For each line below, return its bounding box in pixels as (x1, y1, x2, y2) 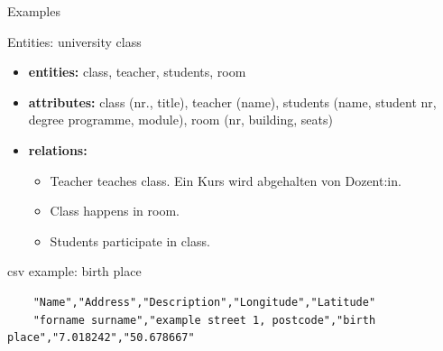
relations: (28, 140, 88, 159)
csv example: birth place (7, 262, 142, 281)
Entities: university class (7, 32, 142, 51)
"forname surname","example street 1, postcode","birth (32, 313, 376, 327)
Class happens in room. (50, 201, 180, 220)
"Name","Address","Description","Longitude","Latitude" (32, 295, 376, 309)
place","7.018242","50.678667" (7, 331, 195, 345)
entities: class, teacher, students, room (28, 62, 246, 81)
